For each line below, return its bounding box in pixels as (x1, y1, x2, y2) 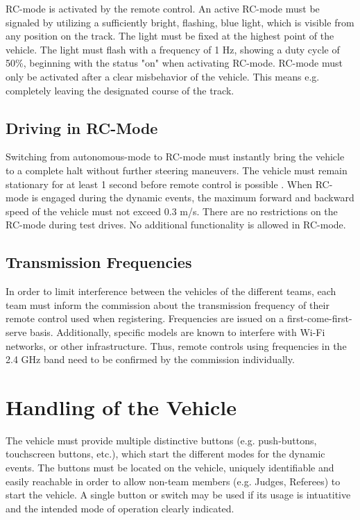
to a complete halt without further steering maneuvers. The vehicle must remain (6, 162, 348, 177)
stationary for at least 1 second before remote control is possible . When (6, 176, 313, 191)
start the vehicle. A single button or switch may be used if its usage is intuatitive (6, 487, 351, 502)
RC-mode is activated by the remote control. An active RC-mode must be (6, 1, 320, 15)
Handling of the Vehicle (6, 392, 237, 421)
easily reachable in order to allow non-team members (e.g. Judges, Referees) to (6, 473, 341, 488)
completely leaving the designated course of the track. (6, 83, 234, 97)
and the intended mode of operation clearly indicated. (6, 501, 234, 515)
